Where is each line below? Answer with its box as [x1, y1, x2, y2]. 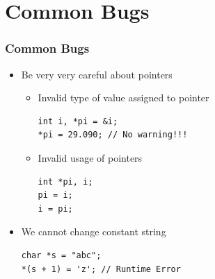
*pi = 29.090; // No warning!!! [38, 130, 188, 140]
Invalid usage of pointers [38, 150, 143, 164]
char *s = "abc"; [21, 250, 102, 260]
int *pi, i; [38, 176, 93, 187]
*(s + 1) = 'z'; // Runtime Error [21, 264, 181, 274]
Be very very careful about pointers [21, 67, 173, 81]
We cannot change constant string [21, 224, 166, 239]
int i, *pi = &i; [38, 116, 118, 126]
